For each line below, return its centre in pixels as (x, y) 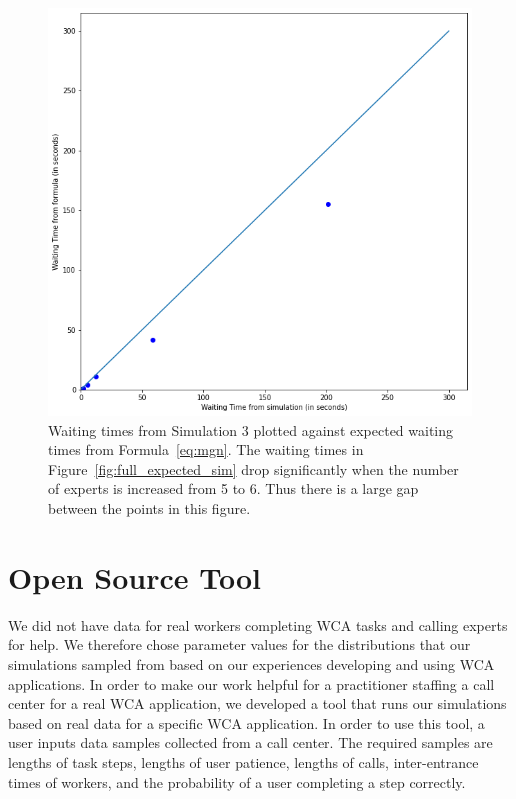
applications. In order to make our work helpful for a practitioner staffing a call (251, 683)
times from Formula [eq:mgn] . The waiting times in (206, 449)
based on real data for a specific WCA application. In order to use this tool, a (246, 722)
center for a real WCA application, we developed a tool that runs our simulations (257, 703)
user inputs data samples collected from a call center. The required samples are (250, 742)
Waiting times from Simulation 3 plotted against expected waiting (251, 429)
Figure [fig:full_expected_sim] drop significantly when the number (253, 468)
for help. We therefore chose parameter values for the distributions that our (239, 644)
